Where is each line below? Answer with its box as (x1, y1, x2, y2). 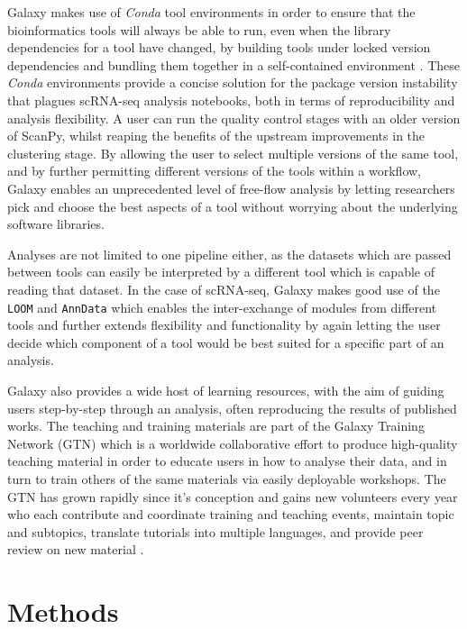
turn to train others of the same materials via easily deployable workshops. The (7, 469, 446, 488)
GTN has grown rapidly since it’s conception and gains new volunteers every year (7, 487, 458, 506)
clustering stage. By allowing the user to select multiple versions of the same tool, (7, 143, 459, 162)
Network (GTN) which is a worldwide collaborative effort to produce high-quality (7, 433, 458, 452)
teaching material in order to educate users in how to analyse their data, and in (7, 451, 447, 470)
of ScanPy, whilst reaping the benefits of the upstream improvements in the (7, 126, 426, 145)
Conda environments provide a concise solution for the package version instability (7, 73, 458, 92)
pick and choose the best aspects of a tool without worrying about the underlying (7, 196, 458, 215)
